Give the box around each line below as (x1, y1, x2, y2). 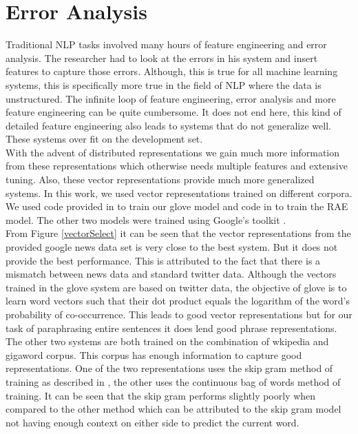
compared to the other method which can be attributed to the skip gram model (6, 402, 341, 416)
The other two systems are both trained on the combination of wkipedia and (6, 334, 329, 349)
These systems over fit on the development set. (6, 132, 203, 146)
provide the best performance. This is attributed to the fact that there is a (6, 253, 321, 267)
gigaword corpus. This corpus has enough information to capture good (6, 347, 302, 362)
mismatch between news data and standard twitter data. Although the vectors (6, 267, 337, 281)
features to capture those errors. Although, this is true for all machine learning (6, 64, 338, 79)
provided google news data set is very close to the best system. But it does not (6, 240, 338, 254)
